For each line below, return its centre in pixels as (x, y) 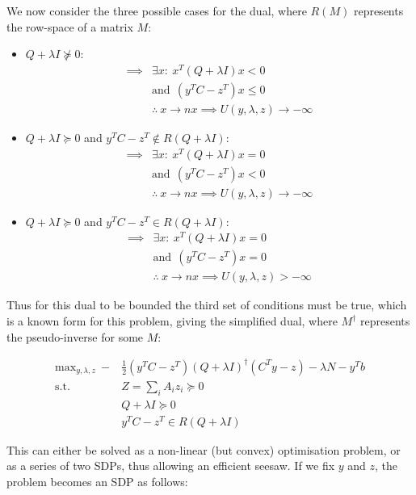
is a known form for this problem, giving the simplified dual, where (172, 321)
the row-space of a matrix (70, 26)
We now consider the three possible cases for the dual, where (157, 10)
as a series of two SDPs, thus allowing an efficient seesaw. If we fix (171, 466)
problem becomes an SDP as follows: (97, 481)
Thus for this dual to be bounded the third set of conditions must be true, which (207, 305)
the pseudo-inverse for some (75, 336)
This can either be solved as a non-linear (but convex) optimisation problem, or (204, 449)
